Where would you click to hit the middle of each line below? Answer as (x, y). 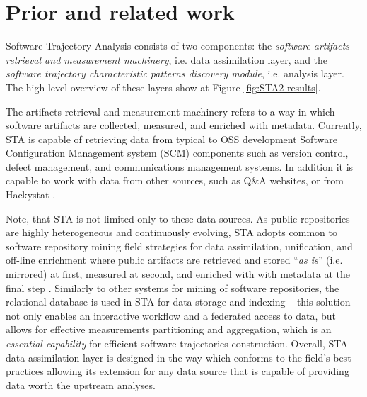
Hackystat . (31, 195)
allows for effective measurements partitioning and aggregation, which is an (169, 329)
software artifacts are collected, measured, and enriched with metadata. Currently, (184, 125)
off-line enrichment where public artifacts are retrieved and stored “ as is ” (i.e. (174, 260)
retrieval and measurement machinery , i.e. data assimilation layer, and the (167, 59)
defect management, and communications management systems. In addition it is (180, 166)
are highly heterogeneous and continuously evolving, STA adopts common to (171, 232)
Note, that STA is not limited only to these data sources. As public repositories (178, 218)
